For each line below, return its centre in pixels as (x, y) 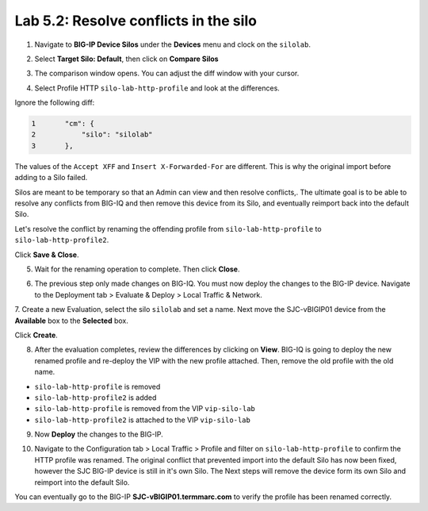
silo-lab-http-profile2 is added (96, 398)
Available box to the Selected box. (71, 321)
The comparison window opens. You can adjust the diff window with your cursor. (167, 73)
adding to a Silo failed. (51, 178)
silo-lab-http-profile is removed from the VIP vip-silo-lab (145, 409)
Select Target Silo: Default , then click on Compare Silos (126, 59)
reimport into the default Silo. (82, 482)
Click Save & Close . (47, 255)
